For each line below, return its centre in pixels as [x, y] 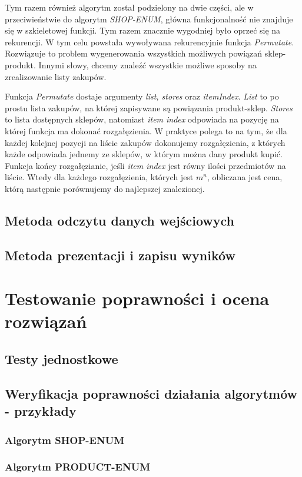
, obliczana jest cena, [245, 177]
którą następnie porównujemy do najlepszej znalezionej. [105, 188]
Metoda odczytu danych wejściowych [120, 220]
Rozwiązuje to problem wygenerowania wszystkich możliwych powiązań [134, 53]
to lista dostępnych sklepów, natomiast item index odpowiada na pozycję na [142, 119]
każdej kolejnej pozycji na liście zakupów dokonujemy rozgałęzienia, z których [145, 142]
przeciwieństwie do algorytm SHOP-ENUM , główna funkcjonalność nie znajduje [149, 19]
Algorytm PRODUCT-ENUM [78, 467]
